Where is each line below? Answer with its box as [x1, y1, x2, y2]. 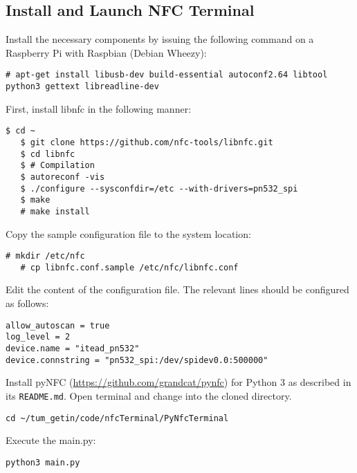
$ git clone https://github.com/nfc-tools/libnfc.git [20, 137, 273, 147]
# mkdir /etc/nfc [6, 251, 85, 261]
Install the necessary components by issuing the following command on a [6, 32, 314, 46]
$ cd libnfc [20, 149, 75, 159]
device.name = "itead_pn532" [6, 343, 140, 353]
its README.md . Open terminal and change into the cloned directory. [6, 388, 292, 402]
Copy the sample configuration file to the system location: [6, 226, 251, 241]
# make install [20, 206, 90, 216]
